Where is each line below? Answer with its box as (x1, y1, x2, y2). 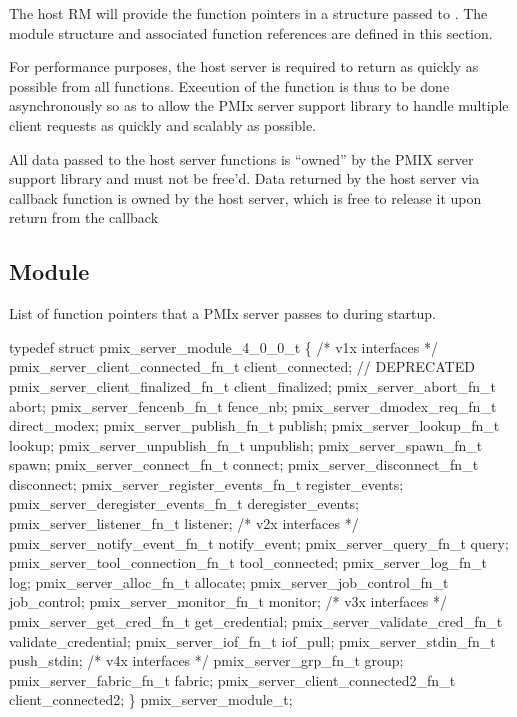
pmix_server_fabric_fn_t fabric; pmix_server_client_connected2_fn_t (9, 669, 456, 690)
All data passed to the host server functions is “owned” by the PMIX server (9, 148, 474, 169)
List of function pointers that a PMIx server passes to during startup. (9, 303, 436, 324)
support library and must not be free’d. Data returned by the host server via (9, 168, 480, 189)
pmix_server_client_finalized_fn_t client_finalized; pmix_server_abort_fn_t (9, 375, 496, 396)
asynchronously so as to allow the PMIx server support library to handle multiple (9, 95, 509, 116)
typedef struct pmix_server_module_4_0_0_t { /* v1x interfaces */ (9, 336, 438, 357)
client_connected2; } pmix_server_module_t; (9, 689, 293, 710)
